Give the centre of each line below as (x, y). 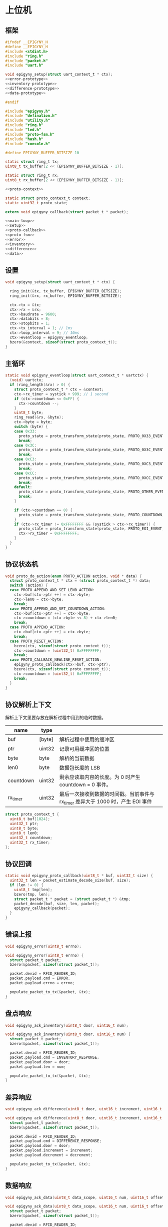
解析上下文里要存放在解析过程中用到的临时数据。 (55, 718)
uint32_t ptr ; (24, 824)
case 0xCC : (25, 473)
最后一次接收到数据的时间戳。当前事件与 (107, 794)
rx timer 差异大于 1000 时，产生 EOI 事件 (106, 802)
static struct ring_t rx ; (32, 176)
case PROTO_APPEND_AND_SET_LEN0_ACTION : (52, 590)
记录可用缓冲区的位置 (84, 749)
